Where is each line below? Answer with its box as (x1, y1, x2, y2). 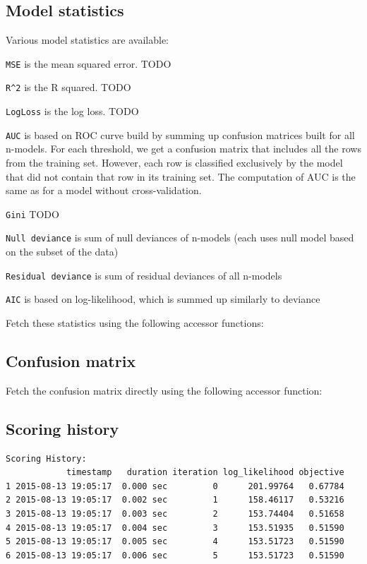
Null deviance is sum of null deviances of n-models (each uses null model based (6, 230, 354, 245)
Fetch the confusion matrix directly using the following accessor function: (6, 383, 323, 397)
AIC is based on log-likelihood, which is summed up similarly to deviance (6, 292, 320, 306)
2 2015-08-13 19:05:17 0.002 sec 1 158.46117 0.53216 (6, 495, 344, 505)
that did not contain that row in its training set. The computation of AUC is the (6, 169, 356, 184)
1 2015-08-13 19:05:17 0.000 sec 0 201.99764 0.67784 (6, 481, 344, 491)
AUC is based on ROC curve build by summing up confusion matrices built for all (6, 127, 355, 142)
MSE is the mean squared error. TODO (6, 56, 172, 71)
